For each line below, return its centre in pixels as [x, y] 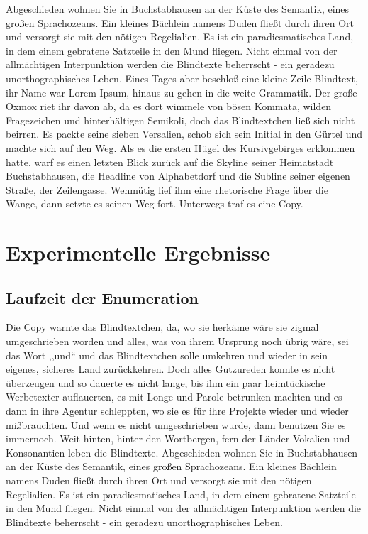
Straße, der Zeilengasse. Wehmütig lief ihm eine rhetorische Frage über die [167, 189]
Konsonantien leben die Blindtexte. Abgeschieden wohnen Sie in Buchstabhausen [182, 452]
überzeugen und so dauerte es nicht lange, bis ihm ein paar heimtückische [166, 382]
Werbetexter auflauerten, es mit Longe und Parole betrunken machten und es [174, 397]
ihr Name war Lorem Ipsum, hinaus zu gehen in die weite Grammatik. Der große [182, 92]
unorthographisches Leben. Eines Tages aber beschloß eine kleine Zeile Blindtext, [182, 78]
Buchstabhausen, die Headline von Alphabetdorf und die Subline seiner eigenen [178, 176]
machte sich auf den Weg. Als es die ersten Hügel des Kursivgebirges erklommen [180, 147]
